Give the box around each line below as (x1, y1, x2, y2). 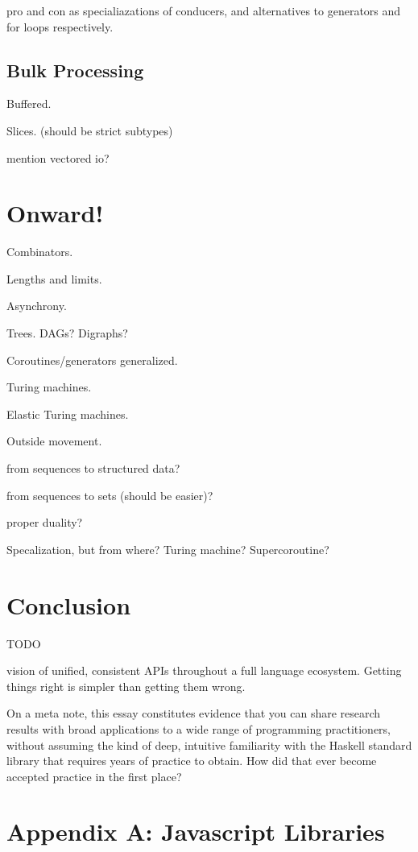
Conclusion (6, 588, 131, 621)
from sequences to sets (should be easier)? (6, 486, 213, 503)
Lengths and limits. (6, 270, 102, 287)
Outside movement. (6, 432, 102, 449)
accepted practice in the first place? (6, 767, 182, 784)
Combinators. (6, 243, 73, 260)
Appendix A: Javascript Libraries (6, 815, 385, 848)
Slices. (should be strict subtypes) (6, 122, 173, 139)
